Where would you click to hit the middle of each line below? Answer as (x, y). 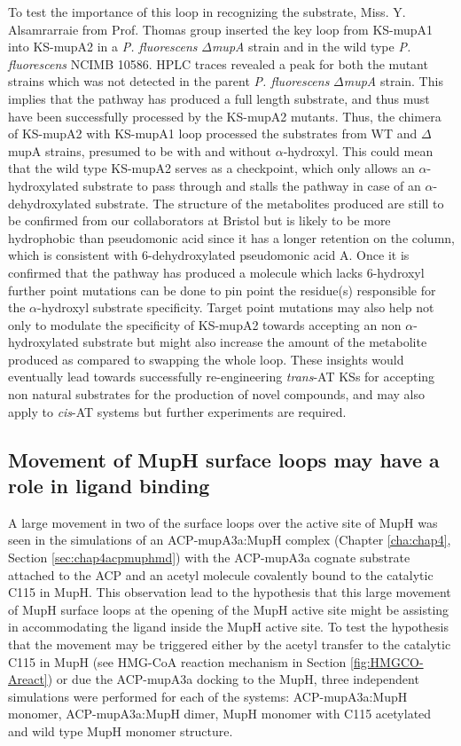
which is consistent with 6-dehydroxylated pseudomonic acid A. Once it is (209, 255)
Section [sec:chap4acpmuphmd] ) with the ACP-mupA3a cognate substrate (209, 558)
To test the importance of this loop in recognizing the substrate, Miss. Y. (207, 12)
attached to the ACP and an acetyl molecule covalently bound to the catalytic (221, 574)
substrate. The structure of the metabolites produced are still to (270, 203)
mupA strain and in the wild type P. (311, 47)
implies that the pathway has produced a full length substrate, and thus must (219, 98)
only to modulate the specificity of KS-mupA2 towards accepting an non (205, 324)
